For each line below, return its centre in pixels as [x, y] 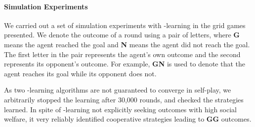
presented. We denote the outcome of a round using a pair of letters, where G [122, 35]
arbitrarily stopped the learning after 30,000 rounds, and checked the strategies [124, 99]
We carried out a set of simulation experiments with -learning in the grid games [125, 25]
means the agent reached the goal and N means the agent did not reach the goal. [127, 44]
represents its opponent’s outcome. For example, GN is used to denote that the [125, 64]
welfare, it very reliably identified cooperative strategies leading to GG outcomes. [128, 119]
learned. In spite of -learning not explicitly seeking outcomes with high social [120, 109]
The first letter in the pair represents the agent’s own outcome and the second [122, 54]
